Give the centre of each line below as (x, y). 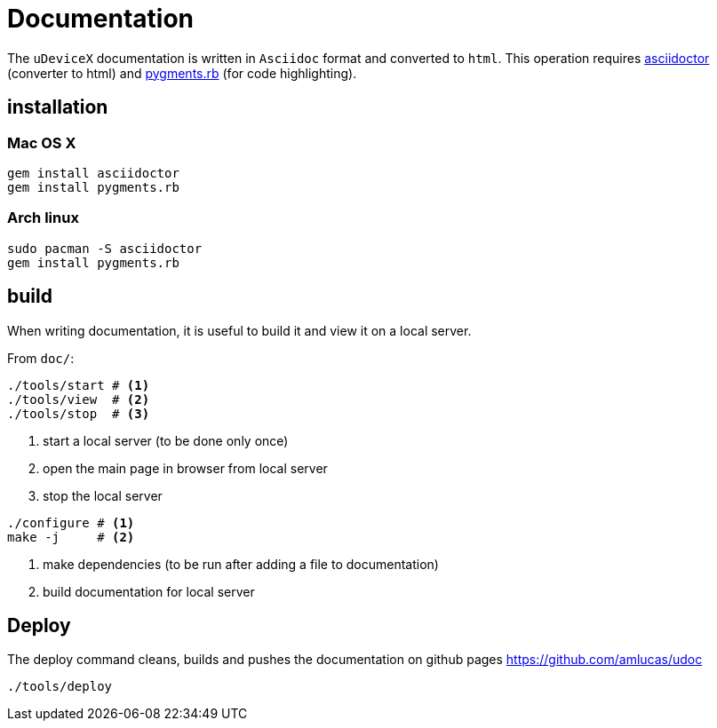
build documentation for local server (149, 591)
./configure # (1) (71, 522)
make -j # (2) (71, 537)
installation (58, 107)
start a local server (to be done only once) (166, 440)
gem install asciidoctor (93, 173)
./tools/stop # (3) (79, 413)
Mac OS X (42, 142)
